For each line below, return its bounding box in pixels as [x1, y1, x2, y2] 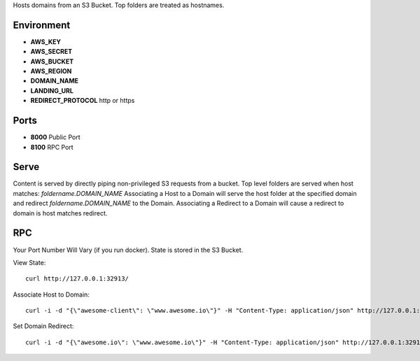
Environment [13, 19, 71, 31]
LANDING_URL [30, 86, 73, 94]
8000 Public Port [30, 133, 80, 141]
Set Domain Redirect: [13, 322, 74, 330]
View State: [13, 258, 46, 267]
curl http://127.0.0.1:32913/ [25, 275, 129, 283]
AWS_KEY [30, 37, 62, 45]
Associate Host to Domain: [13, 290, 90, 299]
